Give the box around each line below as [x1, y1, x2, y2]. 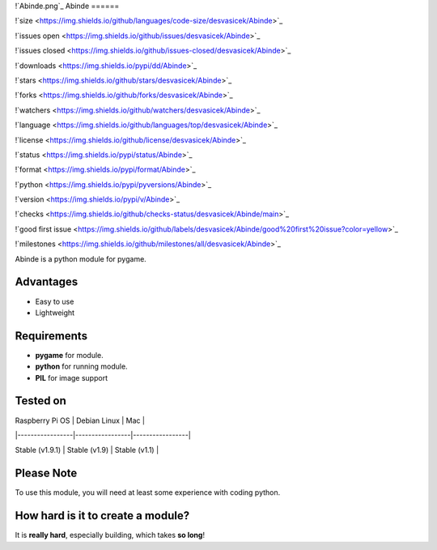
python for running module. [35, 361, 129, 372]
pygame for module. [35, 350, 104, 360]
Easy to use [35, 296, 74, 306]
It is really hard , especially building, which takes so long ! [15, 531, 206, 540]
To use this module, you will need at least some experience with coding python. [15, 488, 281, 497]
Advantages [15, 275, 78, 289]
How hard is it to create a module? [15, 509, 190, 522]
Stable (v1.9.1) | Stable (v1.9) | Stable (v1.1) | [15, 446, 159, 455]
